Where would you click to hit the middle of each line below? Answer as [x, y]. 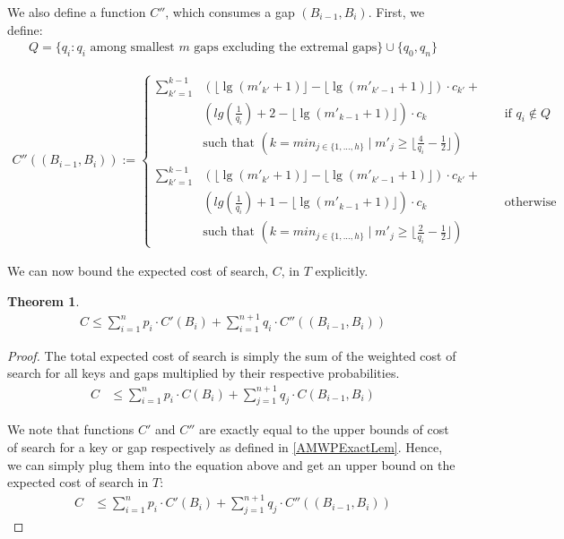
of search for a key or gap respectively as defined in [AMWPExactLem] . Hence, [225, 446]
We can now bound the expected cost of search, [138, 271]
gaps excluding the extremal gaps [286, 48]
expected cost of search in [78, 482]
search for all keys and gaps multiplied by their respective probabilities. [204, 373]
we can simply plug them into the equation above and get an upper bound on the [231, 464]
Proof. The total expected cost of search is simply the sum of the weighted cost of [232, 355]
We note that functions [71, 429]
